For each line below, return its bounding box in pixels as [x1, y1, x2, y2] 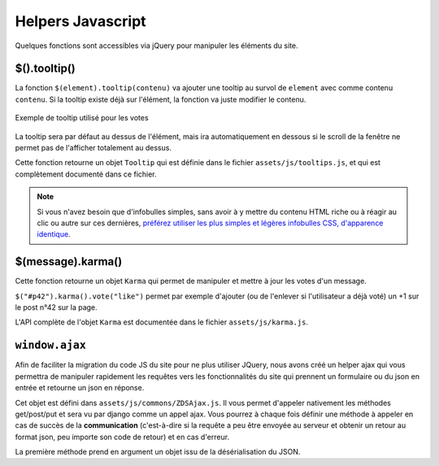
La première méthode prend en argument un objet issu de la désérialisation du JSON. [15, 447, 301, 457]
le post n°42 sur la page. [15, 303, 98, 312]
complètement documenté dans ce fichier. [15, 169, 158, 179]
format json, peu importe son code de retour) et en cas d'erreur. [15, 432, 230, 442]
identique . [37, 229, 71, 239]
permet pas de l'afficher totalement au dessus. [15, 143, 172, 153]
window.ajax [15, 338, 87, 352]
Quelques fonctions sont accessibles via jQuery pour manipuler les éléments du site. [15, 41, 298, 50]
